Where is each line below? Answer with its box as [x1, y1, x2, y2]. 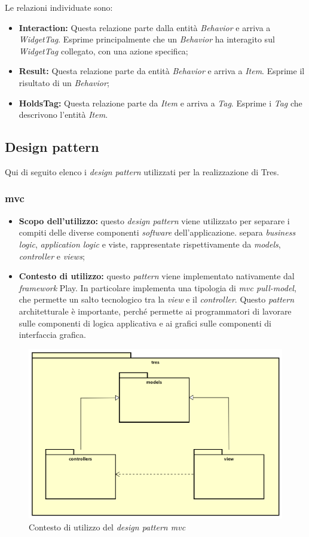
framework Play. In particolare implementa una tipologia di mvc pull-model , [19, 281, 296, 294]
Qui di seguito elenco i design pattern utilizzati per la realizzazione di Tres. [5, 165, 279, 178]
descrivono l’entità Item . [19, 108, 108, 121]
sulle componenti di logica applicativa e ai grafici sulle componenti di [19, 316, 271, 329]
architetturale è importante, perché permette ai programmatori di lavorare [19, 304, 292, 317]
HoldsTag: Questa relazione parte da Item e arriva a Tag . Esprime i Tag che [19, 96, 302, 109]
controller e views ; [19, 249, 85, 262]
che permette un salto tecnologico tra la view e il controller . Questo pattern [19, 293, 295, 306]
